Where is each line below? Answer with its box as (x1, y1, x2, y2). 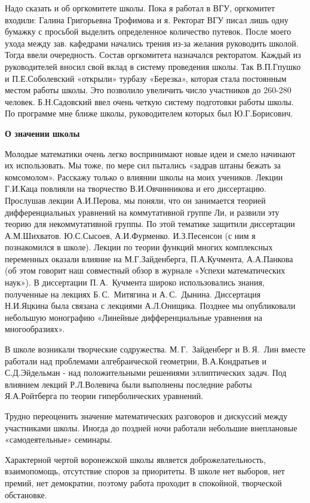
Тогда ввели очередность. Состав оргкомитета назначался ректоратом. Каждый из (5, 48, 301, 61)
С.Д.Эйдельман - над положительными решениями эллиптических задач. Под (5, 366, 287, 379)
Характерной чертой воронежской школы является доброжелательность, (5, 453, 266, 465)
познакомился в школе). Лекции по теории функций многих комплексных (5, 241, 273, 253)
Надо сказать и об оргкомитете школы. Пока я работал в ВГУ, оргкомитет (5, 2, 275, 14)
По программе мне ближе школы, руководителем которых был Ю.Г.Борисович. (5, 107, 293, 119)
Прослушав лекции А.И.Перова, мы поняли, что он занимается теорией (5, 194, 266, 206)
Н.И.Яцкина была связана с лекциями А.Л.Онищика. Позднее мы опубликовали (5, 299, 296, 312)
